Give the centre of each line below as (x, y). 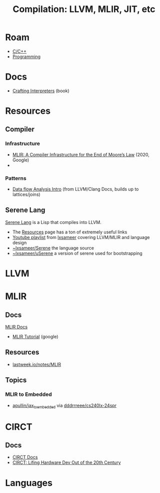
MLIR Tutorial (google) (35, 337)
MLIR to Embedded (29, 394)
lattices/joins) (26, 194)
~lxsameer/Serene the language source (53, 248)
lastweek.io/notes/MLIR (37, 364)
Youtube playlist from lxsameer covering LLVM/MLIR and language (81, 237)
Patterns (16, 178)
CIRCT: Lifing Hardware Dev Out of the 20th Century (66, 462)
